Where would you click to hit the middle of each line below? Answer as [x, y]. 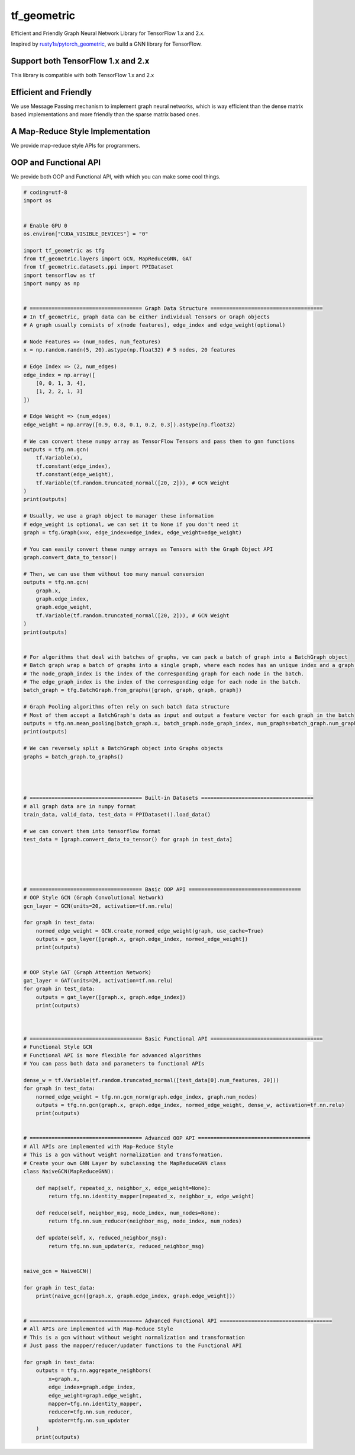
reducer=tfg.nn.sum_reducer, [91, 1412]
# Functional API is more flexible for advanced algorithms [112, 1055]
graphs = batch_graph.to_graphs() [73, 757]
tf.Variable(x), [59, 458]
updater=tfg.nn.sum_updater [89, 1420]
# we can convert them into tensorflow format [92, 831]
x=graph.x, [64, 1379]
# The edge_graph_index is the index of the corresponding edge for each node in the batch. [162, 682]
